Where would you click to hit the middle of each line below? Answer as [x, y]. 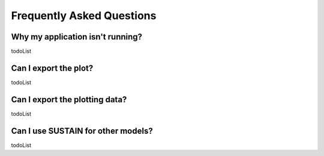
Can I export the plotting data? [69, 100]
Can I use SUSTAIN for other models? [82, 131]
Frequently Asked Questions [84, 16]
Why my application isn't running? [77, 37]
